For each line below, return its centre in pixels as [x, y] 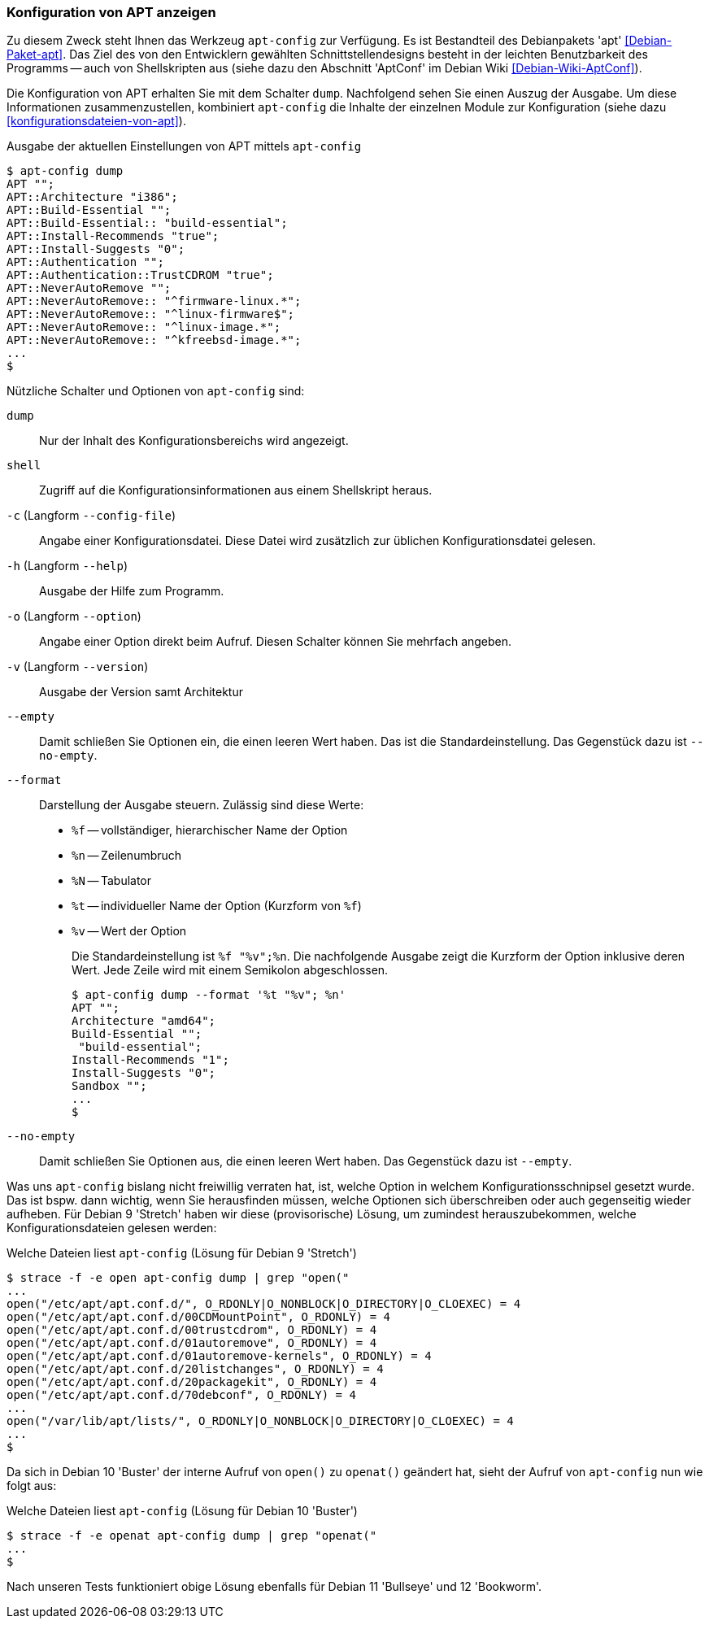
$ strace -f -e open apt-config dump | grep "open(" [178, 1278]
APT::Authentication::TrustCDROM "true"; [140, 275]
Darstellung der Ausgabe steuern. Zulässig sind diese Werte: [202, 805]
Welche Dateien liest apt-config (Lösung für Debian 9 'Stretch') [182, 1253]
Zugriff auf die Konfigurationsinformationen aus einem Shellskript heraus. [236, 490]
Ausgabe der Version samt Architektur [141, 692]
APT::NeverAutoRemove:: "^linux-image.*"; [144, 327]
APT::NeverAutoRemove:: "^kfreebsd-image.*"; [154, 340]
